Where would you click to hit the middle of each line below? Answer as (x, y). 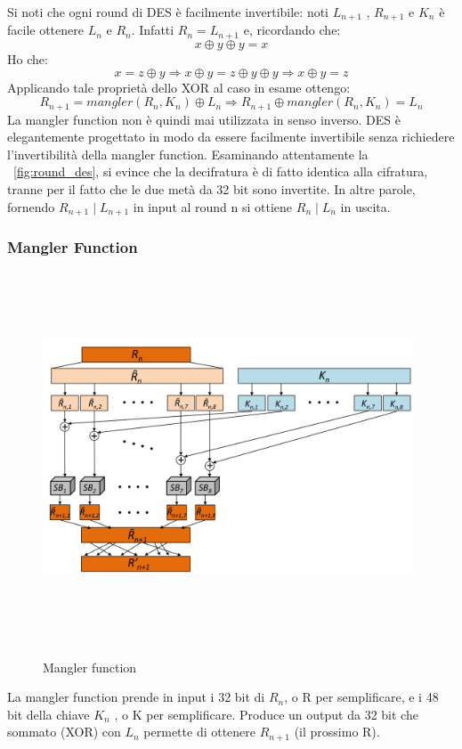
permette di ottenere (200, 732)
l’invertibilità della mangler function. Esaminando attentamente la (188, 154)
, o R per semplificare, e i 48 (361, 697)
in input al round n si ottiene (213, 206)
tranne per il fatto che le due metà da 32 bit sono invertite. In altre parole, (211, 188)
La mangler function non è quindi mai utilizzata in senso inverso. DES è (204, 119)
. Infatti (153, 30)
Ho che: (28, 58)
